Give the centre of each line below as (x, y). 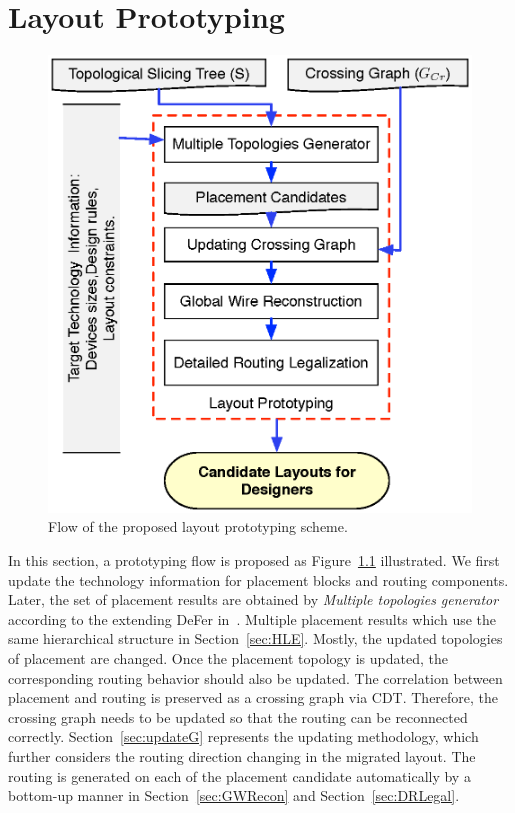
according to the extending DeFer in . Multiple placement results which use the (252, 618)
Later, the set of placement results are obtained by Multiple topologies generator (253, 599)
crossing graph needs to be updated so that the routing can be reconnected (238, 716)
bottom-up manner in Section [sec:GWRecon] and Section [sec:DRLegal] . (234, 795)
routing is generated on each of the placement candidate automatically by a (239, 775)
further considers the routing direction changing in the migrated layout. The (242, 755)
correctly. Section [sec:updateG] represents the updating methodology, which (243, 736)
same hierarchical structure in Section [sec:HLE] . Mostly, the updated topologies (255, 638)
